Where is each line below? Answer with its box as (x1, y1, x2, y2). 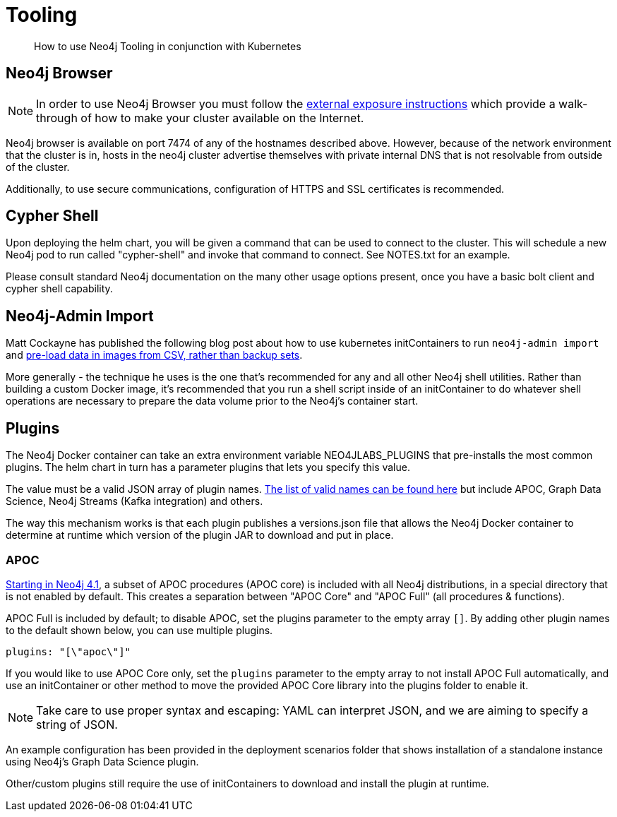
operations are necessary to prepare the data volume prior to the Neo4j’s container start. (6, 395, 419, 407)
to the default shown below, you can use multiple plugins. (6, 624, 273, 636)
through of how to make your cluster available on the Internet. (36, 110, 364, 125)
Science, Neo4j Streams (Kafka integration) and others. (6, 495, 263, 508)
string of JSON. (36, 717, 118, 732)
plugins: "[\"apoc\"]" (6, 645, 131, 657)
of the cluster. (6, 160, 70, 173)
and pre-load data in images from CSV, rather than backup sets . (6, 349, 303, 362)
